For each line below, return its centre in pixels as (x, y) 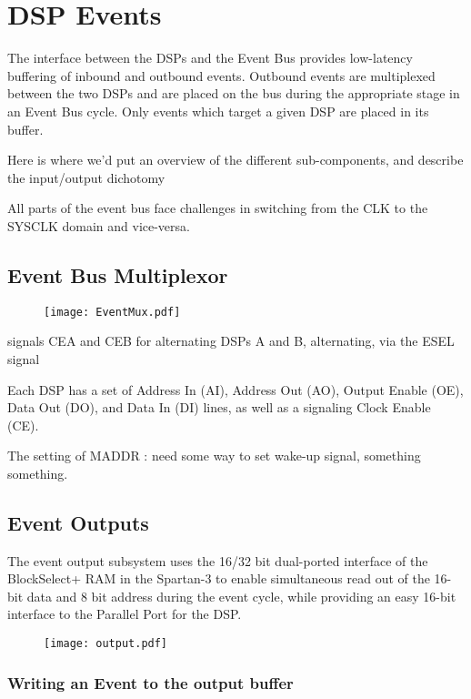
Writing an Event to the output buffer (150, 682)
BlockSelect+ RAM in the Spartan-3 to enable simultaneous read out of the (219, 578)
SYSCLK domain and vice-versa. (99, 225)
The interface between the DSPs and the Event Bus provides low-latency (210, 58)
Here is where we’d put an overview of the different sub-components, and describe (235, 160)
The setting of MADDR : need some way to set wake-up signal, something (214, 456)
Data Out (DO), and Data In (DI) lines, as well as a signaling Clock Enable (219, 407)
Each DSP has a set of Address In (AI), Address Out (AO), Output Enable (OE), (235, 389)
